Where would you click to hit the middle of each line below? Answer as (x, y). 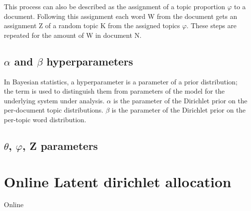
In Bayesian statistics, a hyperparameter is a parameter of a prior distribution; (121, 81)
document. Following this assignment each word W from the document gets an (121, 16)
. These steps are (212, 25)
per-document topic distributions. (54, 110)
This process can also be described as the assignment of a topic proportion (115, 6)
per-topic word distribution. (45, 119)
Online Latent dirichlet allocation (118, 181)
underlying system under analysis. (54, 100)
